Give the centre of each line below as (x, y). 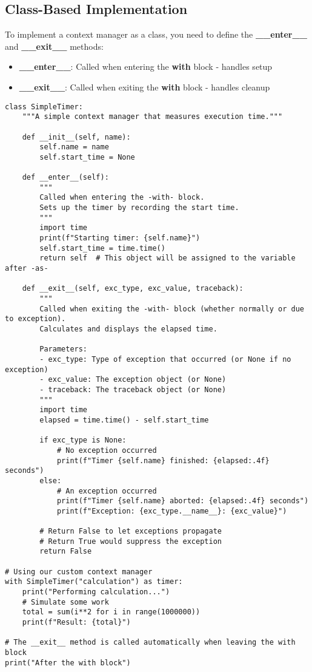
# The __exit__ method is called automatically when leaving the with (150, 643)
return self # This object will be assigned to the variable (168, 258)
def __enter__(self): (65, 178)
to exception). (35, 319)
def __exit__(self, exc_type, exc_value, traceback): (133, 289)
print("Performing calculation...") (96, 592)
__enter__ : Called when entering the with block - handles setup (146, 66)
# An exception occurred (107, 491)
